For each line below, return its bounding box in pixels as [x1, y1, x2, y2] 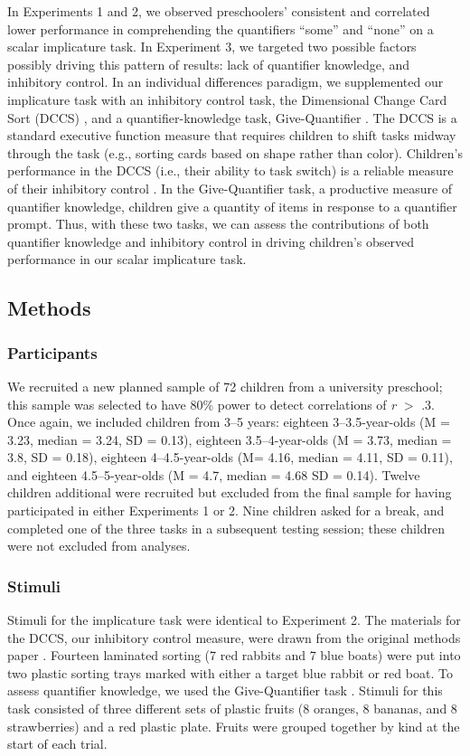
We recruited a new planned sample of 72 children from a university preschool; [7, 376, 443, 395]
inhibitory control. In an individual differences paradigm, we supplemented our [7, 72, 444, 91]
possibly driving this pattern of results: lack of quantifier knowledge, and [7, 54, 410, 73]
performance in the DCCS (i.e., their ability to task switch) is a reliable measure [7, 161, 454, 180]
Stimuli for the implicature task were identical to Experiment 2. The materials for [7, 610, 461, 629]
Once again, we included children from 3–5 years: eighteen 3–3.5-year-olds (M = [7, 412, 450, 431]
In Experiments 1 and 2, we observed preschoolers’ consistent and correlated [7, 2, 430, 20]
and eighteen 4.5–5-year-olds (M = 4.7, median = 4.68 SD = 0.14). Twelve [7, 465, 420, 484]
